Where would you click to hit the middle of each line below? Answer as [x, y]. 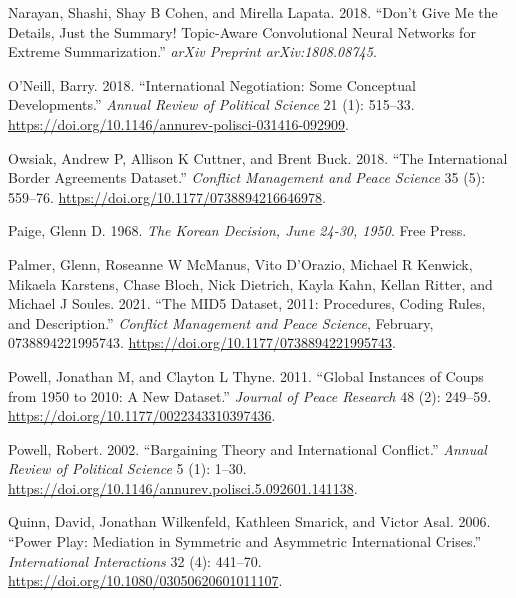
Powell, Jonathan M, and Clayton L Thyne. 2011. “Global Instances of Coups [246, 375]
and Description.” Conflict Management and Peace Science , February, [221, 322]
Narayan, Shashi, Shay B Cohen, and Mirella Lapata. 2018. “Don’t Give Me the [253, 12]
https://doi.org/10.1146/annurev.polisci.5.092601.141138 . [183, 487]
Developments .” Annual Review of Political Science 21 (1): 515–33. [211, 104]
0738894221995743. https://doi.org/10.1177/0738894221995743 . [202, 342]
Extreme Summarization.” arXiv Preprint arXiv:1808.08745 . [192, 51]
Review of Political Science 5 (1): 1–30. [127, 468]
